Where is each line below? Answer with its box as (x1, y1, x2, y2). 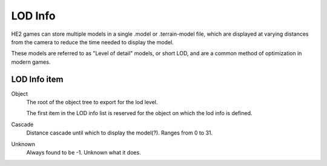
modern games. (11, 58, 51, 65)
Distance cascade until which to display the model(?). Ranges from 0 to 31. (26, 129, 213, 136)
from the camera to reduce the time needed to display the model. (11, 38, 174, 45)
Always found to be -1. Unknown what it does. (26, 148, 142, 156)
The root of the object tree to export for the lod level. (26, 99, 158, 106)
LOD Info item (11, 74, 64, 84)
